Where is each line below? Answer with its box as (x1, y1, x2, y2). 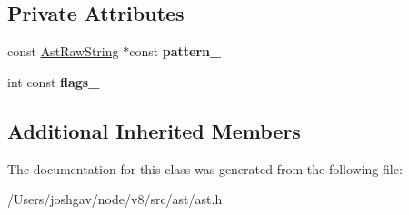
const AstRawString (7, 42, 119, 61)
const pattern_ (129, 42, 222, 61)
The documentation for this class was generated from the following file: (7, 159, 403, 178)
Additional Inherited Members (7, 116, 301, 144)
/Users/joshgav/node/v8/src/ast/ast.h (7, 190, 223, 209)
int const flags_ (7, 72, 100, 91)
